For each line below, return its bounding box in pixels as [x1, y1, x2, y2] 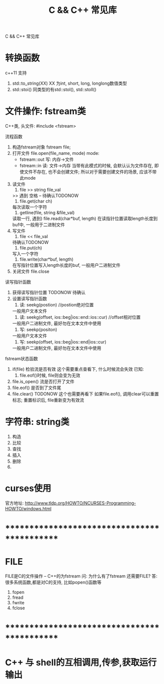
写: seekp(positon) [19, 327, 58, 333]
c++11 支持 [5, 70, 27, 76]
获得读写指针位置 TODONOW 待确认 [12, 290, 86, 295]
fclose [12, 605, 25, 611]
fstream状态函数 [5, 356, 38, 362]
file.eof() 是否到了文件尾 [12, 385, 62, 391]
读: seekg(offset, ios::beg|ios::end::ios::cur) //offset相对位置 [19, 314, 141, 320]
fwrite [12, 600, 25, 606]
